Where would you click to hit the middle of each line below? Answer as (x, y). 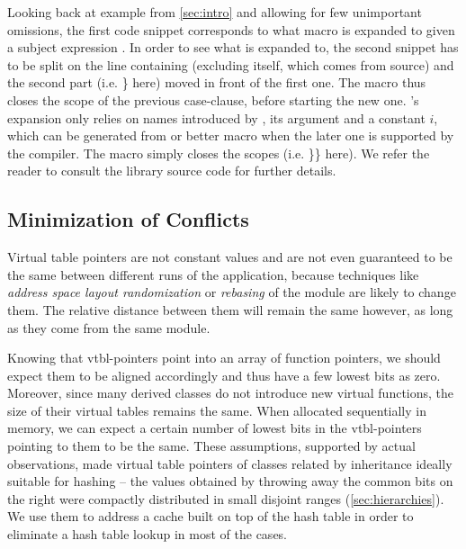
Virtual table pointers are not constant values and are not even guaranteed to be (230, 257)
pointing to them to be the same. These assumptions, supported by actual (211, 446)
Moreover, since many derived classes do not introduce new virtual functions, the (231, 393)
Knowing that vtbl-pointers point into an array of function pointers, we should (224, 358)
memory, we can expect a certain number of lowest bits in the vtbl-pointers (215, 428)
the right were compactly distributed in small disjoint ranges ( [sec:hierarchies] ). (226, 498)
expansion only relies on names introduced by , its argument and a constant (216, 117)
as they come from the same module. (109, 327)
